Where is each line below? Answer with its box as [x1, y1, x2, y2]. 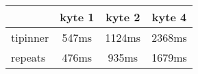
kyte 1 [60, 9, 95, 25]
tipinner [11, 29, 49, 45]
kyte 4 [151, 9, 187, 25]
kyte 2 [106, 9, 140, 25]
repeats [11, 49, 46, 65]
